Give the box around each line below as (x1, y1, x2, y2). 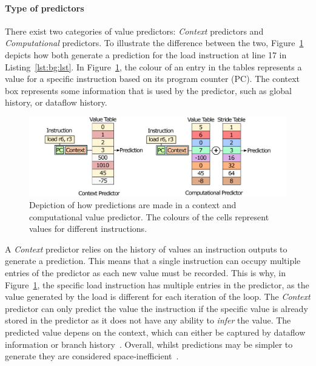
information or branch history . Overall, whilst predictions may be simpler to (5, 337, 293, 350)
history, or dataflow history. (5, 96, 107, 109)
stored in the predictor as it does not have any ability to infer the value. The (5, 314, 291, 327)
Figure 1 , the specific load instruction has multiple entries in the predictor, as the (5, 278, 309, 291)
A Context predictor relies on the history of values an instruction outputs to (5, 242, 287, 255)
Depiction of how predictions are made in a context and (29, 198, 237, 211)
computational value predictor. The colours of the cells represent (29, 210, 269, 223)
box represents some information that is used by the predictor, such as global (5, 84, 292, 97)
